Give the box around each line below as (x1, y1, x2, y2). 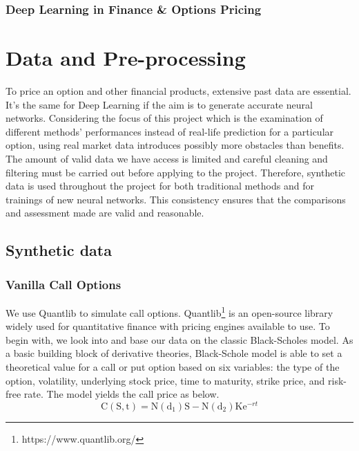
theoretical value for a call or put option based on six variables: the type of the (6, 359, 340, 374)
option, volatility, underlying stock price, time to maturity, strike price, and (6, 373, 325, 387)
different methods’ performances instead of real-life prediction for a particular (6, 124, 334, 138)
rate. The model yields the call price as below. (23, 387, 220, 401)
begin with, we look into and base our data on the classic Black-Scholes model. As (6, 332, 353, 347)
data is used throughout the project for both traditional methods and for (6, 178, 314, 193)
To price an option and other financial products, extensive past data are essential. (6, 83, 351, 98)
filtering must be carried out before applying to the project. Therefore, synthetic (6, 165, 346, 179)
